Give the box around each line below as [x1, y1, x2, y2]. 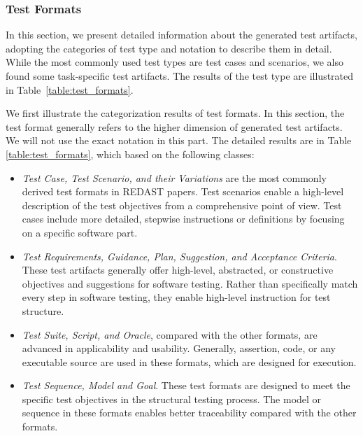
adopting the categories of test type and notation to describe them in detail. [6, 41, 332, 55]
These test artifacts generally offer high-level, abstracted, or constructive [22, 262, 334, 277]
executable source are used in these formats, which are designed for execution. [22, 354, 357, 369]
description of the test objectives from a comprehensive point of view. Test [22, 197, 342, 212]
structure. [22, 303, 64, 318]
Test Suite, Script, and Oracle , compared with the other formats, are [22, 327, 318, 342]
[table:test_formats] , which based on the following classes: [6, 146, 255, 161]
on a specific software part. [22, 225, 138, 239]
